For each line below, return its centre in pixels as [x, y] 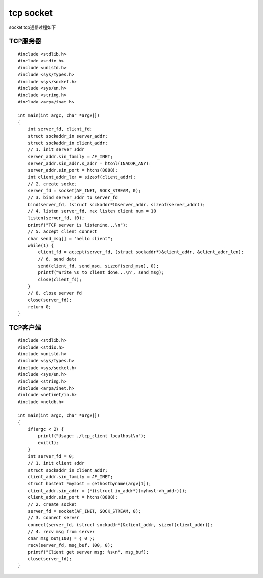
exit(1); [48, 443]
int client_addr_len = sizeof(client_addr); [82, 177]
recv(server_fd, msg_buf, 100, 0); [70, 545]
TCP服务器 [25, 41]
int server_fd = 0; [51, 456]
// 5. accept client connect [62, 232]
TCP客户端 [25, 327]
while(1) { [41, 245]
